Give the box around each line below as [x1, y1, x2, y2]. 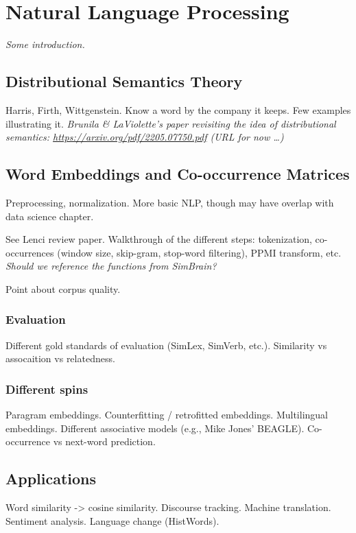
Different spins [5, 380, 88, 397]
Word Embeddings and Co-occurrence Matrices [5, 163, 350, 185]
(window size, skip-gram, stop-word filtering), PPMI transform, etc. [57, 245, 342, 259]
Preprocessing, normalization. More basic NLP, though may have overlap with [5, 195, 334, 209]
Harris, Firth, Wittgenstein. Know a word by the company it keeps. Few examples [5, 102, 351, 117]
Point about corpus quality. [5, 281, 121, 296]
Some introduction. [5, 37, 85, 51]
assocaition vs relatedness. [5, 351, 115, 366]
